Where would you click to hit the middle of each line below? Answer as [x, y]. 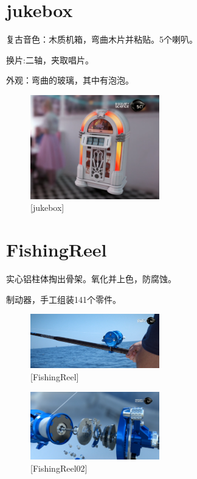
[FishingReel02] [59, 468]
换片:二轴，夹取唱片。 [50, 59]
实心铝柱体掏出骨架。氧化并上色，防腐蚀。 [91, 278]
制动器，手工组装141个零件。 [64, 299]
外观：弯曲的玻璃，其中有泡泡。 [70, 80]
